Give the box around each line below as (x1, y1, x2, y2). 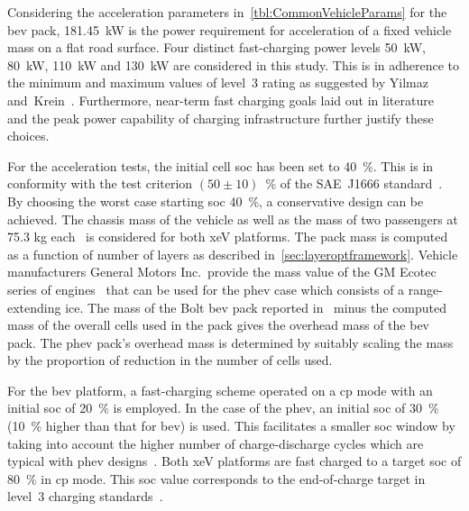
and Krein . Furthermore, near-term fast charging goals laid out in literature (7, 90, 434, 109)
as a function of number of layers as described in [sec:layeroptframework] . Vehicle (7, 244, 458, 263)
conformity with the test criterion (7, 174, 193, 193)
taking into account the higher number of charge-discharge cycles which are (7, 433, 424, 452)
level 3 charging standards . (7, 487, 163, 506)
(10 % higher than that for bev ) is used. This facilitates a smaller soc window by (7, 416, 455, 435)
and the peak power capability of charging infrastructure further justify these (7, 108, 434, 127)
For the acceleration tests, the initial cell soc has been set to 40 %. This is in (7, 156, 434, 175)
